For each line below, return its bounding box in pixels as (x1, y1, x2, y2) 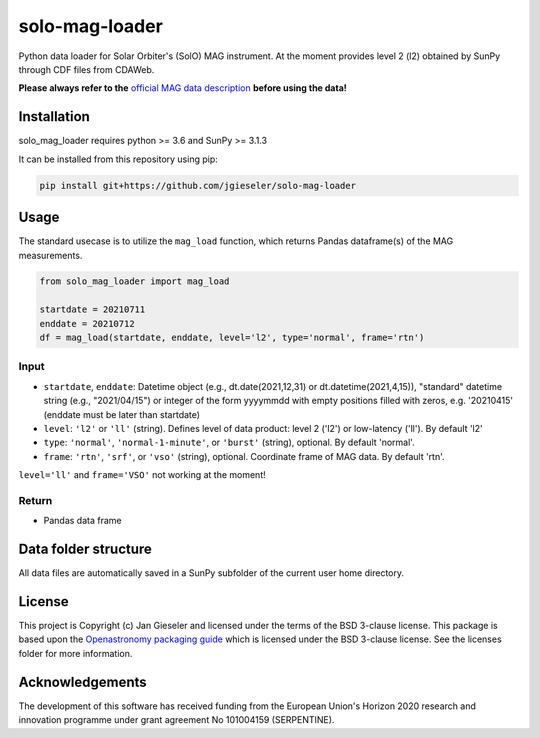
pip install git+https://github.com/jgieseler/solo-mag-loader (39, 180, 357, 191)
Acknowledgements (18, 673, 147, 690)
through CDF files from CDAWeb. (18, 63, 155, 75)
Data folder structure (18, 541, 152, 558)
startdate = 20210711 (39, 304, 146, 315)
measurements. (18, 249, 83, 261)
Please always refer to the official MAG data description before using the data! (18, 82, 347, 94)
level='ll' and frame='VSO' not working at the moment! (18, 469, 266, 481)
